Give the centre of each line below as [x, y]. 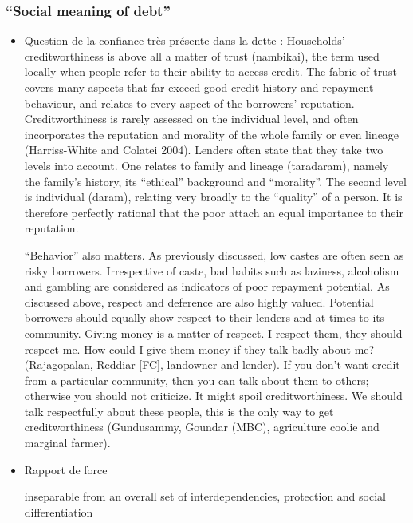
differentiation [59, 511]
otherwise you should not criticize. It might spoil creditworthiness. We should [213, 396]
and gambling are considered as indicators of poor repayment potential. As [207, 286]
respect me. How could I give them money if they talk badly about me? [199, 349]
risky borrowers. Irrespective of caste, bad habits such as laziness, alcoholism [212, 270]
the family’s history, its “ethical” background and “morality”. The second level [215, 181]
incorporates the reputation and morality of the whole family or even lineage [212, 134]
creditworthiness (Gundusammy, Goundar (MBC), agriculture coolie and [202, 427]
